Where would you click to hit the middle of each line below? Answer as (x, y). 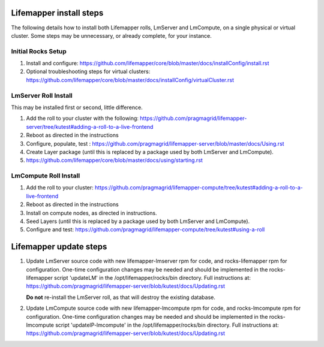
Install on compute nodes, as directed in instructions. (91, 213)
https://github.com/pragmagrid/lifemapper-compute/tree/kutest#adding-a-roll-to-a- (199, 188)
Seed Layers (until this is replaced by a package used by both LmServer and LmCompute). (138, 221)
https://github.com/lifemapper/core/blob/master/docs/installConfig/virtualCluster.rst (130, 80)
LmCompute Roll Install (46, 176)
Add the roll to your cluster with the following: (82, 118)
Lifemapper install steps (57, 13)
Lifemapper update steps (59, 247)
